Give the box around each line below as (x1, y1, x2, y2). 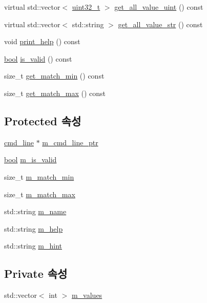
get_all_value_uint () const (114, 2, 203, 12)
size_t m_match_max (4, 188, 75, 199)
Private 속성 (4, 266, 68, 281)
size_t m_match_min (4, 171, 74, 182)
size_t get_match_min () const (4, 70, 105, 81)
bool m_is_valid (4, 154, 57, 165)
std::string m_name (4, 206, 67, 217)
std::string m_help (4, 223, 63, 234)
